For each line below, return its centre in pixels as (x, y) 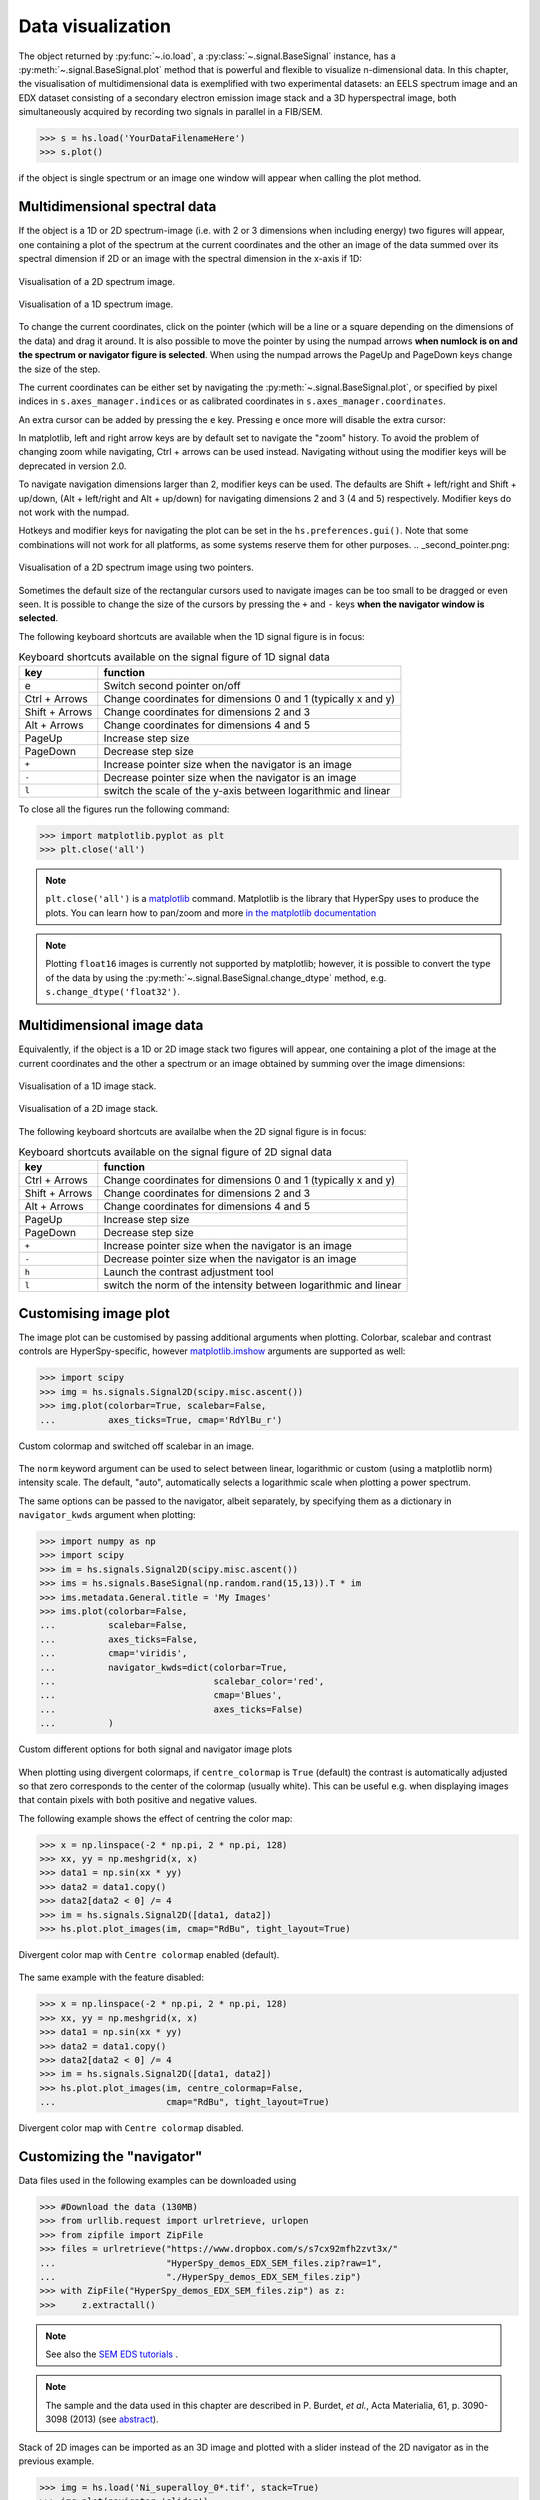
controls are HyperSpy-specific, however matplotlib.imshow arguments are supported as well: (212, 1351)
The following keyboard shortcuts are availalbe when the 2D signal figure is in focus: (192, 1131)
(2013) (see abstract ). (114, 2419)
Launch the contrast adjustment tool (188, 1272)
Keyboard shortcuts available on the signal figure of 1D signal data (174, 657)
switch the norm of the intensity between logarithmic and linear (252, 1285)
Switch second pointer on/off (172, 685)
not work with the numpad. (74, 512)
